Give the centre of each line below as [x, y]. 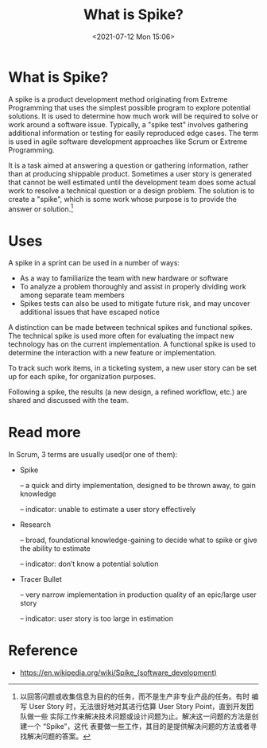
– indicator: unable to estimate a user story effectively [108, 510]
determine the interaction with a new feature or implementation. [112, 353]
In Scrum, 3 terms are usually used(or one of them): [93, 455]
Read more [44, 433]
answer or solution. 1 [41, 208]
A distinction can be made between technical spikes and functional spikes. [130, 327]
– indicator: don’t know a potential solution [89, 564]
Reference [43, 651]
